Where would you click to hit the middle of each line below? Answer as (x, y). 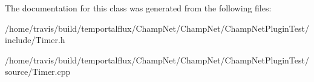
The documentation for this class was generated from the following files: (138, 8)
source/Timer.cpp (38, 72)
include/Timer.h (35, 40)
